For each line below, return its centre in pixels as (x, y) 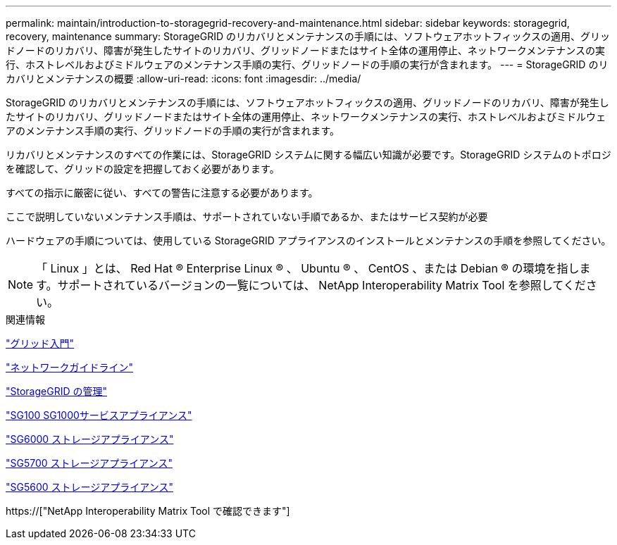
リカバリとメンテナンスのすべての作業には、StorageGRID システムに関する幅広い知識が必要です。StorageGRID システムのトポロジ (308, 155)
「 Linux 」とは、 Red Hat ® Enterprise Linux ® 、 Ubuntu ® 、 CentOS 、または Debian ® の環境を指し (308, 268)
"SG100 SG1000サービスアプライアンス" (99, 415)
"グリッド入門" (40, 343)
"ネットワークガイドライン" (70, 367)
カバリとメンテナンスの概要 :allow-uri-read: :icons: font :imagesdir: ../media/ (183, 79)
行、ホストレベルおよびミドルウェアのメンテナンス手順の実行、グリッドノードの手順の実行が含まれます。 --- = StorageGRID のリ (307, 64)
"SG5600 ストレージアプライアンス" (89, 487)
